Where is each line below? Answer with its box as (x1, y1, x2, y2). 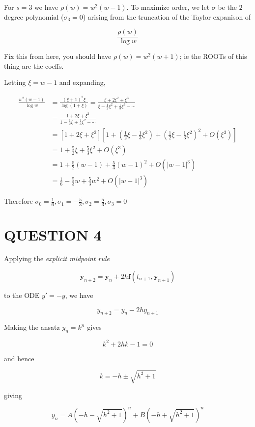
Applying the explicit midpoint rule (4, 253, 110, 264)
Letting (4, 77, 26, 87)
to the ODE (4, 290, 40, 300)
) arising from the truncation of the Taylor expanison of (83, 11, 251, 22)
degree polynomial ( (4, 11, 64, 22)
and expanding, (59, 77, 106, 87)
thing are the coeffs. (4, 60, 64, 71)
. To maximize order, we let (126, 2, 210, 12)
